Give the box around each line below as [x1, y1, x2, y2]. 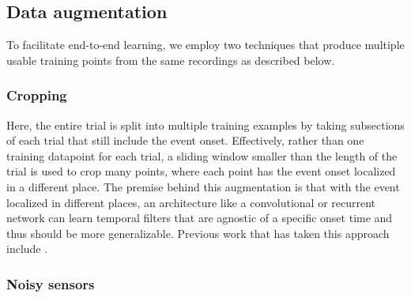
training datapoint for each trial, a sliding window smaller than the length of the [6, 147, 398, 164]
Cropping [6, 85, 67, 105]
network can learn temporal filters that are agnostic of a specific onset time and [6, 209, 393, 226]
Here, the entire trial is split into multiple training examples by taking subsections [6, 116, 405, 133]
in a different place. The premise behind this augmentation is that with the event [6, 178, 400, 194]
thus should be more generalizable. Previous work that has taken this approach [6, 224, 390, 241]
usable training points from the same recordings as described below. [6, 51, 335, 68]
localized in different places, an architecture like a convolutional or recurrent [6, 194, 376, 210]
